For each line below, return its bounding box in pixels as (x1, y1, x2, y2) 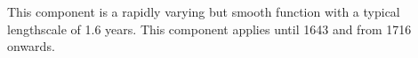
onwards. (7, 37, 55, 55)
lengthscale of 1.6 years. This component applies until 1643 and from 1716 (7, 19, 412, 38)
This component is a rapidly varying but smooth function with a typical (7, 3, 400, 20)
